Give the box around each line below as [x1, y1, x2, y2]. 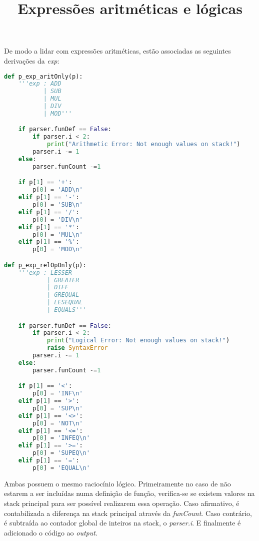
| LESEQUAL [46, 299, 83, 306]
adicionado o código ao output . [4, 527, 97, 537]
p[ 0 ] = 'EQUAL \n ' [32, 464, 90, 471]
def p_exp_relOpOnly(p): [4, 261, 86, 269]
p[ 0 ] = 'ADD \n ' [32, 186, 83, 194]
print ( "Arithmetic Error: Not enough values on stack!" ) [46, 141, 240, 148]
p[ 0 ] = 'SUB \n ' [32, 201, 83, 208]
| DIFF [46, 284, 68, 291]
